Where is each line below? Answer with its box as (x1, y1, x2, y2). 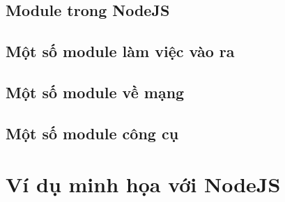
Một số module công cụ (6, 122, 179, 143)
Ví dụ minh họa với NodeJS (6, 170, 281, 199)
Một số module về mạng (6, 81, 185, 102)
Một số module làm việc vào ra (6, 40, 235, 62)
